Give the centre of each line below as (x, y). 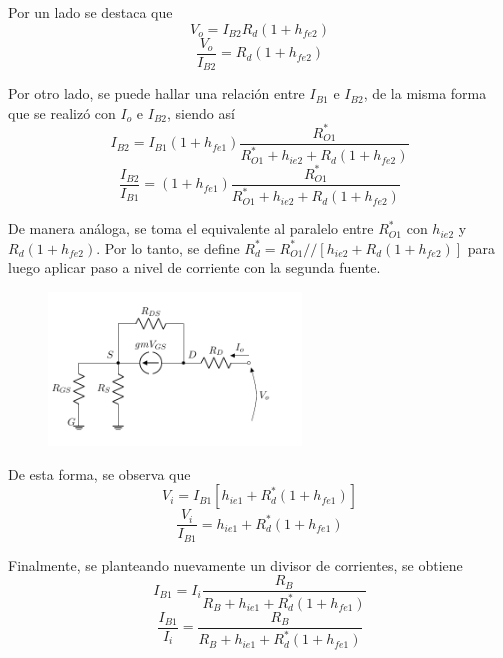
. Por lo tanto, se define (168, 247)
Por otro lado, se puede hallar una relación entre (156, 93)
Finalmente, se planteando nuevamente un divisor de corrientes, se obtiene (235, 564)
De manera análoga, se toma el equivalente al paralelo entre (191, 228)
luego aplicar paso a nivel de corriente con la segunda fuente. (194, 267)
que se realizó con (62, 112)
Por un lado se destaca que (90, 12)
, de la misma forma (425, 93)
